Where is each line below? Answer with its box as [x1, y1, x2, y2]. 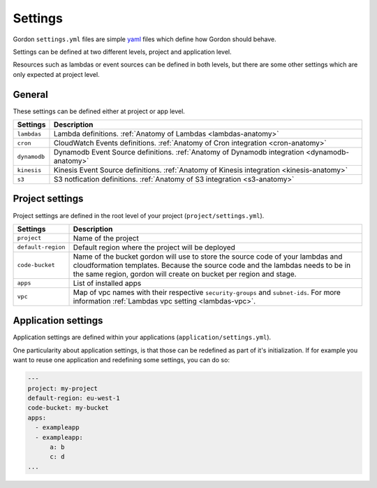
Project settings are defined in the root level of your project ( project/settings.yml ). [13, 211, 265, 220]
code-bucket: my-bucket [27, 404, 110, 412]
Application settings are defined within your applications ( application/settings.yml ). [13, 333, 272, 342]
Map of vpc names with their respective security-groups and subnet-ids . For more [73, 287, 341, 297]
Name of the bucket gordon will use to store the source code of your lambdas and [73, 252, 343, 261]
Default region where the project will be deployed [73, 242, 235, 252]
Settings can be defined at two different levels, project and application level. [13, 48, 232, 56]
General [13, 88, 49, 101]
